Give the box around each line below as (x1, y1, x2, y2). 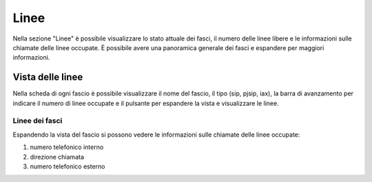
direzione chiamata (30, 152, 85, 161)
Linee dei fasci (12, 116, 63, 126)
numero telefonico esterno (30, 162, 105, 170)
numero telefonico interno (30, 143, 104, 151)
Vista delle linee (12, 71, 83, 83)
